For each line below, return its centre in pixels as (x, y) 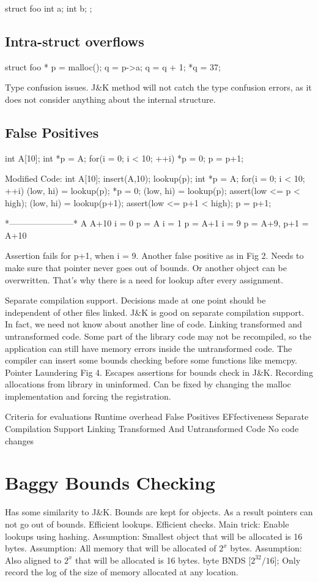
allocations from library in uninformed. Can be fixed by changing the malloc (148, 384)
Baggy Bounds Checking (110, 483)
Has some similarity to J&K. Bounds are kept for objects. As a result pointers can (159, 512)
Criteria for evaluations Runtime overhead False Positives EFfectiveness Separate (157, 416)
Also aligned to (33, 560)
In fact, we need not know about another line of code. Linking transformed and (153, 324)
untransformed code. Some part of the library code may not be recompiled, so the (158, 336)
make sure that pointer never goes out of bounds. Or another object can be (146, 267)
